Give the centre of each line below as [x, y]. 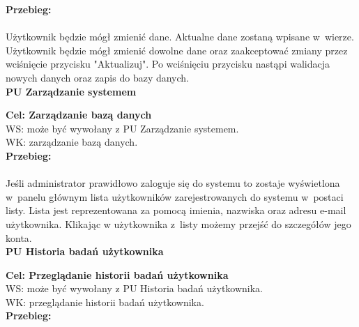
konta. [19, 237]
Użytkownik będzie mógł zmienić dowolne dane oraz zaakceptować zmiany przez [177, 50]
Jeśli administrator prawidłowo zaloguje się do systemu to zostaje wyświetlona [173, 183]
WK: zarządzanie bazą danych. [72, 142]
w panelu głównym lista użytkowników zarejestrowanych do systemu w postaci [175, 196]
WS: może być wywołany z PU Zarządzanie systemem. [122, 128]
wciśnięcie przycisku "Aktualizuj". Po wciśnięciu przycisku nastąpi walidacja [168, 64]
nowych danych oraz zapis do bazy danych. [98, 77]
